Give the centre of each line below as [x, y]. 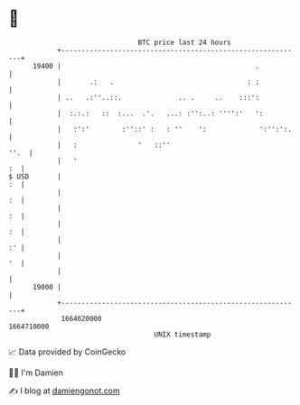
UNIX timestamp [183, 334]
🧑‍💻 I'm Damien [36, 373]
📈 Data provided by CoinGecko [67, 352]
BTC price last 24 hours [184, 42]
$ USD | [35, 176]
